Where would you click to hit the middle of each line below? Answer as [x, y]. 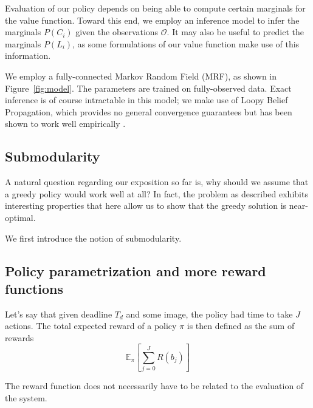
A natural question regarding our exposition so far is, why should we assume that [157, 182]
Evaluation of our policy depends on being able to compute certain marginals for [155, 8]
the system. [26, 397]
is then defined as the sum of [241, 326]
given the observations [117, 32]
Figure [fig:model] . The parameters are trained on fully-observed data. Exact [148, 88]
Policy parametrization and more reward [136, 270]
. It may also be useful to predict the [235, 32]
